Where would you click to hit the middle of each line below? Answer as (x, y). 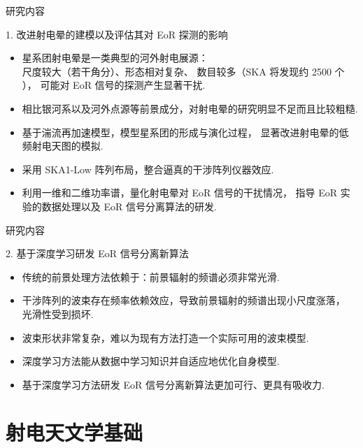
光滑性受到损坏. (58, 313)
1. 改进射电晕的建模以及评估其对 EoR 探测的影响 (117, 34)
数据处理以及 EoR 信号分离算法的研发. (129, 206)
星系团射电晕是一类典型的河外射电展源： (115, 58)
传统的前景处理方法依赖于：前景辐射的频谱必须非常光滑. (151, 276)
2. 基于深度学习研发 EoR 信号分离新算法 (97, 253)
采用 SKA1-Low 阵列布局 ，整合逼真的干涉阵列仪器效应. (148, 169)
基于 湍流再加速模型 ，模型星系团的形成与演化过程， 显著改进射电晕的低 (185, 132)
